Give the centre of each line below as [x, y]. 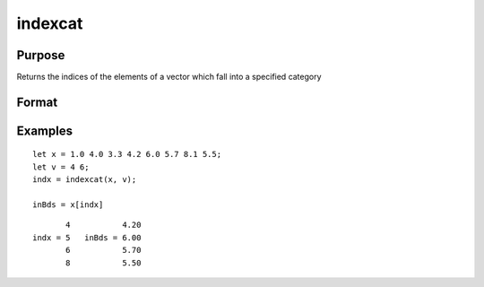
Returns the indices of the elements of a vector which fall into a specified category [169, 77]
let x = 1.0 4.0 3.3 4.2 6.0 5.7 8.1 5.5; [127, 154]
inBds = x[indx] [68, 205]
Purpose [41, 55]
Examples [45, 130]
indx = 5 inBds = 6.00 [87, 237]
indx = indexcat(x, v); [85, 180]
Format [37, 102]
